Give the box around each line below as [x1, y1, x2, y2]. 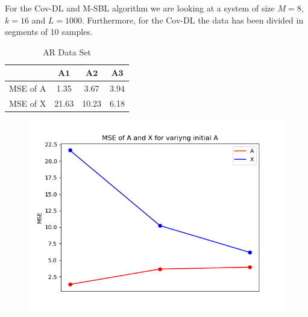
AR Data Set [43, 45, 91, 58]
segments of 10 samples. [5, 25, 93, 38]
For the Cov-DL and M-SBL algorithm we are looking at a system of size [5, 2, 275, 14]
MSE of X [9, 97, 46, 110]
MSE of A [9, 82, 46, 95]
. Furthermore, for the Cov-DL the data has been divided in [82, 13, 304, 26]
